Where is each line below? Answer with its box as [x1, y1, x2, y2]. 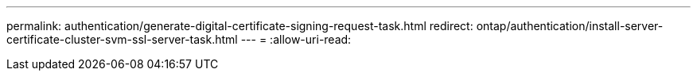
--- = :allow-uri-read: [240, 33, 352, 46]
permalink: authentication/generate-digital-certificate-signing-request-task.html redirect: [6, 19, 473, 33]
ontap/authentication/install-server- [476, 19, 664, 33]
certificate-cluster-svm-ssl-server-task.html [6, 33, 238, 46]
